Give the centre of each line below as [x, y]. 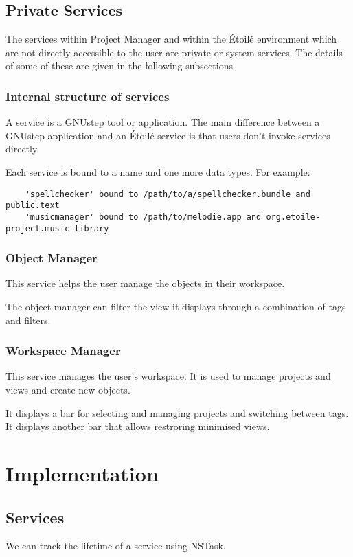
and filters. [28, 320]
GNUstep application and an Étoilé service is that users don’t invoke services [168, 135]
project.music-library [57, 228]
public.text [33, 206]
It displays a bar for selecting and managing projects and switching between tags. [177, 412]
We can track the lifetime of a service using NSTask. [116, 546]
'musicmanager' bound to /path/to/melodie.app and [143, 217]
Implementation [82, 473]
